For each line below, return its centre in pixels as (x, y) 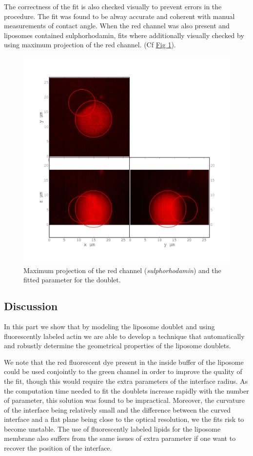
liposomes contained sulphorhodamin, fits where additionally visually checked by (124, 35)
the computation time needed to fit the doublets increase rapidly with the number (126, 390)
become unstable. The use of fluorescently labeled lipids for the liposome (112, 428)
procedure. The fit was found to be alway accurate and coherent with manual (119, 16)
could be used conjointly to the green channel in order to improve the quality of (123, 371)
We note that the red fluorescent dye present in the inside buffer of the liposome (124, 362)
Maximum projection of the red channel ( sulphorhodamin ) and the (122, 270)
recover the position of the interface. (58, 448)
